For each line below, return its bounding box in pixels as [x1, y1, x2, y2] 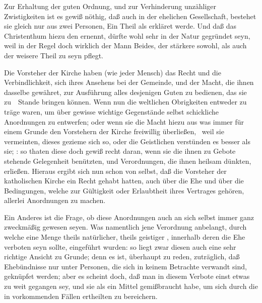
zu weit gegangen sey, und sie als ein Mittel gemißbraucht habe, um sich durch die [4, 281, 258, 291]
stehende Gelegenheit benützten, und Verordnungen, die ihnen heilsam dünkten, [4, 155, 251, 166]
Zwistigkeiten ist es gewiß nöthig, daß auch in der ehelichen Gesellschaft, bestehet [4, 11, 256, 21]
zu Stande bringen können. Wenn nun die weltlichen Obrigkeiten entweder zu [4, 96, 247, 107]
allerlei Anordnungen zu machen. [4, 195, 106, 206]
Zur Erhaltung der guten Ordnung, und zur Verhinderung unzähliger [4, 1, 217, 11]
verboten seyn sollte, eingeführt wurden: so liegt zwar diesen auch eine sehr [4, 241, 236, 252]
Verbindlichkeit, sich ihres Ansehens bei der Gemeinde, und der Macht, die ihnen [4, 77, 254, 87]
